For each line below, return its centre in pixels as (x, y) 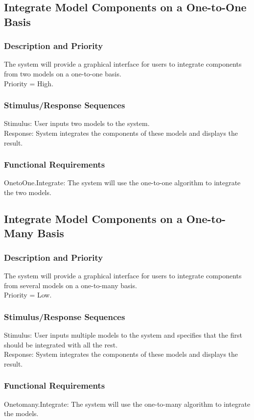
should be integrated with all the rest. (61, 344)
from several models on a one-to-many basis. (70, 285)
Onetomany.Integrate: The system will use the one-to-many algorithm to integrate (127, 404)
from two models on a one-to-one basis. (63, 73)
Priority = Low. (28, 295)
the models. (21, 413)
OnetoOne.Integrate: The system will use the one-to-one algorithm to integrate (122, 183)
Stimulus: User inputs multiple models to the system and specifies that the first (123, 334)
